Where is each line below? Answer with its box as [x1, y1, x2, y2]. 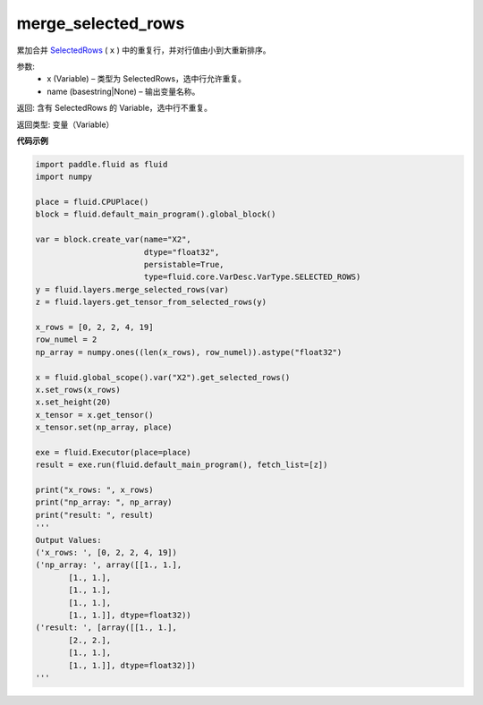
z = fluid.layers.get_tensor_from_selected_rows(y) [35, 297, 267, 308]
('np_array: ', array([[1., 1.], [35, 560, 182, 570]
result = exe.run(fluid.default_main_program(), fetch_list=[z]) [35, 460, 328, 470]
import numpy [35, 172, 93, 183]
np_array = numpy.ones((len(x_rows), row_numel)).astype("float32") [35, 347, 343, 357]
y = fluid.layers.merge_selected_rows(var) [35, 285, 230, 294]
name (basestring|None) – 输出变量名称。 [47, 86, 200, 97]
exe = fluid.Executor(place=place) [35, 447, 191, 457]
